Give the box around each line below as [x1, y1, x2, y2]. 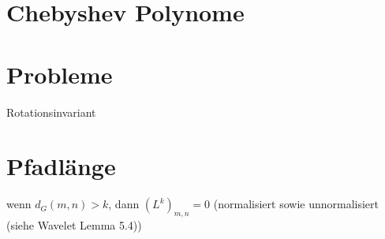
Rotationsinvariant [6, 103, 96, 120]
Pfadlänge [6, 150, 116, 182]
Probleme [6, 58, 113, 90]
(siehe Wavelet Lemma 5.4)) [6, 217, 142, 233]
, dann [108, 196, 140, 212]
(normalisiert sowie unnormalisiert [213, 196, 379, 212]
